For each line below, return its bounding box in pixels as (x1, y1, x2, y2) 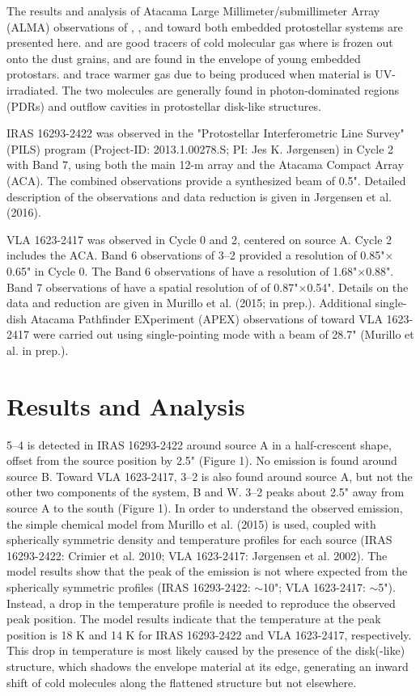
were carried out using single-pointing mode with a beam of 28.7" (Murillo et (32, 326, 414, 343)
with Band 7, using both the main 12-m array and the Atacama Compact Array (6, 156, 404, 173)
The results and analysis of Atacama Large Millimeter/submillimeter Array (6, 2, 380, 19)
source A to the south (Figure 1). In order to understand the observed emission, (6, 499, 403, 516)
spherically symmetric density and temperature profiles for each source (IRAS (6, 531, 392, 548)
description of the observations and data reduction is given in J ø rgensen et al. (6, 188, 392, 205)
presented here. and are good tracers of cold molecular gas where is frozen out (6, 34, 393, 51)
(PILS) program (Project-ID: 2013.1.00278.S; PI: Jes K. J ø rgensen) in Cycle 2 (6, 140, 394, 157)
